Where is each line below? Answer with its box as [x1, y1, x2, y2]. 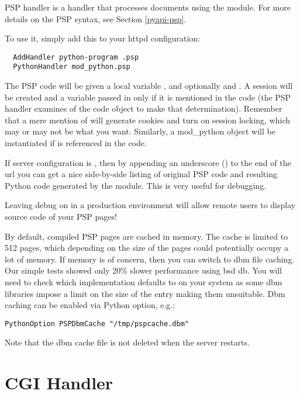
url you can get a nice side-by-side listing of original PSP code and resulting [5, 168, 277, 180]
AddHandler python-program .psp [13, 53, 139, 61]
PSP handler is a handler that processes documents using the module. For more [5, 1, 291, 13]
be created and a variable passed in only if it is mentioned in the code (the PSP [5, 91, 291, 103]
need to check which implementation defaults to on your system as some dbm [5, 276, 282, 288]
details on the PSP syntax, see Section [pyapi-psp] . [5, 12, 187, 25]
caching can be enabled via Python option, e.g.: [5, 299, 175, 311]
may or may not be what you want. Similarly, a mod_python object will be [5, 125, 275, 137]
